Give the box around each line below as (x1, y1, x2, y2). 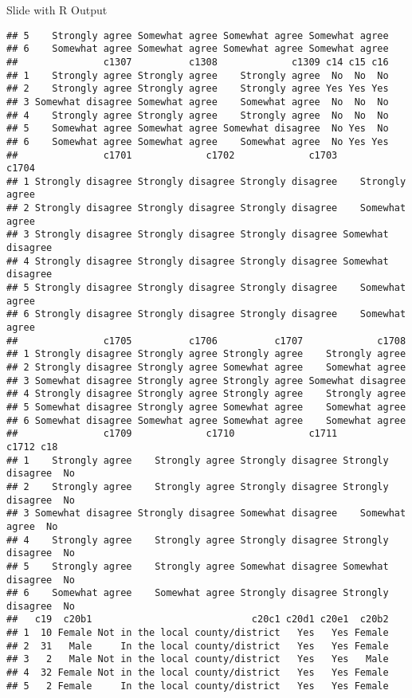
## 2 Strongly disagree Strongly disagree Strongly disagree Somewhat (6, 202, 406, 214)
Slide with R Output (6, 2, 108, 18)
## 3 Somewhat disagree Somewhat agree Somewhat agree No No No (6, 96, 389, 108)
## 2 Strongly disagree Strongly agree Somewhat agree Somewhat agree (6, 362, 406, 373)
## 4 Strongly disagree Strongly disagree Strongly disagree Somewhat (6, 255, 389, 267)
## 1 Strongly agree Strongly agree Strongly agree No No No (6, 69, 389, 81)
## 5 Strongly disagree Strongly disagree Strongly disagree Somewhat (6, 282, 406, 294)
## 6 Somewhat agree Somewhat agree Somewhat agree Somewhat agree (6, 43, 389, 55)
